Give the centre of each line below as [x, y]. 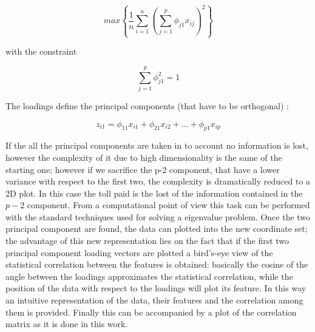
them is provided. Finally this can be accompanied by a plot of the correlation [151, 312]
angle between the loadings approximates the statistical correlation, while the [149, 276]
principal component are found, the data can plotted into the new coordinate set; [157, 229]
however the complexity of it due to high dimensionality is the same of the [144, 157]
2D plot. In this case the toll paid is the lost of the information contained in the [154, 193]
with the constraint [41, 51]
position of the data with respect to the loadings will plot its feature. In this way [156, 288]
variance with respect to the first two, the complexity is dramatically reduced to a [158, 181]
